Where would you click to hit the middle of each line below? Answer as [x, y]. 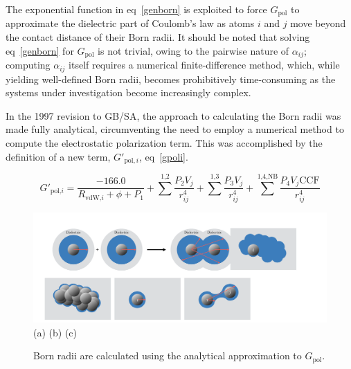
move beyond [318, 23]
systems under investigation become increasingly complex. [128, 92]
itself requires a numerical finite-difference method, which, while [204, 65]
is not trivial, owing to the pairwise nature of [193, 50]
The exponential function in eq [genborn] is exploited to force [136, 9]
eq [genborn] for [40, 50]
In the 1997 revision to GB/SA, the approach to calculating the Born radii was [173, 115]
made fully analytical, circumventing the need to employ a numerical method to [175, 129]
